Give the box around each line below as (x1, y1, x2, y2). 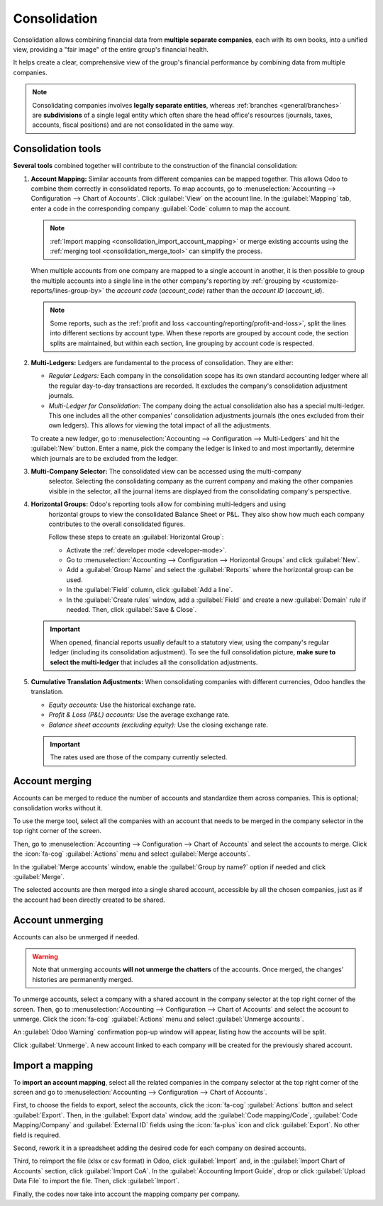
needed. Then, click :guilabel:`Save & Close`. (66, 605, 197, 614)
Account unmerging (13, 914, 104, 926)
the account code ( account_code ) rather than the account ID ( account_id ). (105, 286, 324, 295)
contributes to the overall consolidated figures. (48, 520, 186, 528)
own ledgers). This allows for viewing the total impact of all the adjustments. (48, 421, 272, 430)
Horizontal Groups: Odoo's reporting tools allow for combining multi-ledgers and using (30, 500, 287, 508)
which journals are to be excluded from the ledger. (30, 454, 179, 462)
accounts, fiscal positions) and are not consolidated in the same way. (32, 121, 234, 129)
